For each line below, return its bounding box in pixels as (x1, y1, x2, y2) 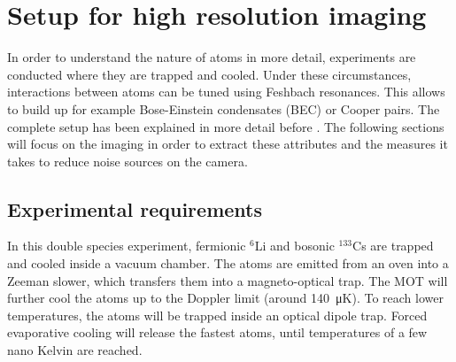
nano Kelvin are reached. (7, 341, 143, 359)
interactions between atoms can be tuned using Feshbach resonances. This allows (7, 82, 445, 101)
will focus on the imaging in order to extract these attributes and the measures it (7, 135, 448, 153)
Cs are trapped (352, 236, 434, 255)
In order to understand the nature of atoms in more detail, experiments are (7, 48, 416, 66)
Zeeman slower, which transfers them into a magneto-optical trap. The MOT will (7, 271, 448, 289)
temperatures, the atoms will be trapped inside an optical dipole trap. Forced (7, 305, 428, 324)
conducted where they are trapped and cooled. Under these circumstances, (7, 65, 412, 83)
